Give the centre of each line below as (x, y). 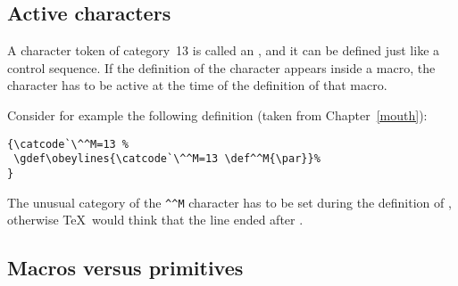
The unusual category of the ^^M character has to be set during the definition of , (229, 202)
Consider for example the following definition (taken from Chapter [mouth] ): (217, 114)
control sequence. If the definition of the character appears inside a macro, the (221, 67)
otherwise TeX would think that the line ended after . (155, 220)
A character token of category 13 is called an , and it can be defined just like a (224, 50)
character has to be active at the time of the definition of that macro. (197, 85)
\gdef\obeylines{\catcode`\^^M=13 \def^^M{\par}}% (167, 159)
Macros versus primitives (125, 268)
